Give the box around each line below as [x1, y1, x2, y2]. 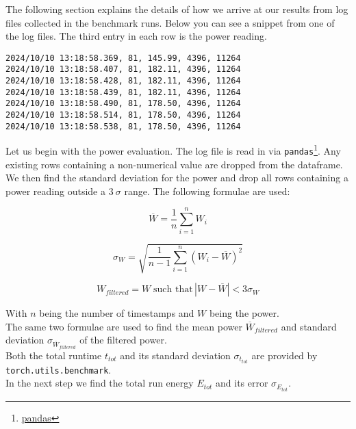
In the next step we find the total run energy [5, 376, 194, 390]
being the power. [209, 306, 279, 320]
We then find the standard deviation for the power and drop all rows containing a [5, 170, 348, 185]
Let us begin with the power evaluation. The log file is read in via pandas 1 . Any [5, 142, 341, 158]
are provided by [251, 348, 318, 362]
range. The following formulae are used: [124, 183, 290, 198]
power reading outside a [5, 183, 105, 198]
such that [153, 285, 193, 295]
